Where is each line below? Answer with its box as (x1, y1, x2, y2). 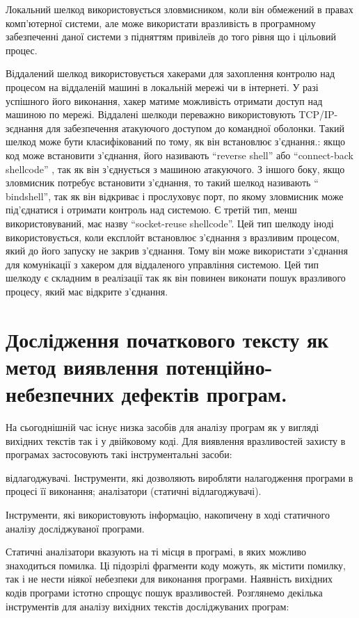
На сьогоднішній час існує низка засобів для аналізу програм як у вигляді (6, 419, 319, 434)
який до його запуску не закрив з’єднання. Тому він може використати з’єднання (6, 243, 348, 258)
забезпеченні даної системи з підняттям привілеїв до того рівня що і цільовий (6, 29, 337, 44)
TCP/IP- (298, 107, 338, 122)
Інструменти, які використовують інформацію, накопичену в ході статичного (6, 507, 330, 521)
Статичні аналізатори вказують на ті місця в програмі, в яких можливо (6, 544, 306, 559)
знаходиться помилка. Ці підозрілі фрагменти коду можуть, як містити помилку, (6, 558, 346, 572)
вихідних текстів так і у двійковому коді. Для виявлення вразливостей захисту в (6, 433, 346, 448)
